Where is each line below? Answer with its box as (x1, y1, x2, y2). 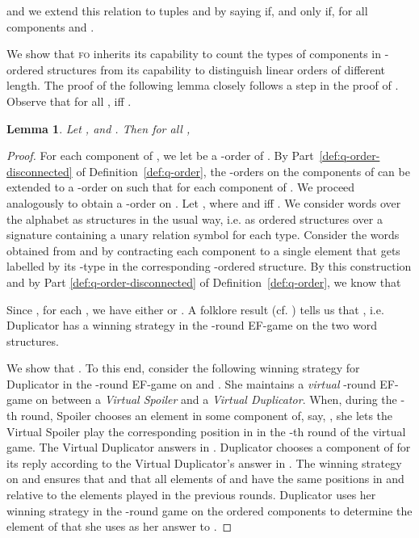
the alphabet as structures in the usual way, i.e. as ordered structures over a (6, 210, 383, 227)
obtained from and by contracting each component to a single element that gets (6, 242, 400, 258)
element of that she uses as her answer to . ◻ (6, 518, 233, 535)
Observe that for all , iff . (6, 92, 132, 109)
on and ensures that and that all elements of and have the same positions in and (6, 470, 404, 487)
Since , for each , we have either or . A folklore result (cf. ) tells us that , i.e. (6, 301, 384, 317)
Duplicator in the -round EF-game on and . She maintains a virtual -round (6, 375, 376, 392)
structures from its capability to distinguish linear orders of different (47, 61, 386, 78)
